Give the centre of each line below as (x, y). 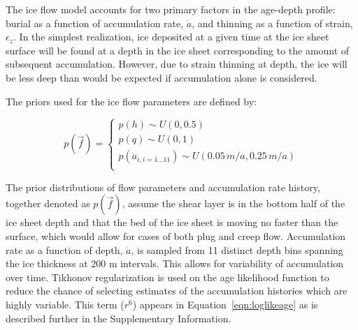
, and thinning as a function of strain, (272, 23)
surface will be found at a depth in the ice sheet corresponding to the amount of (178, 50)
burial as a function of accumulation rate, (95, 23)
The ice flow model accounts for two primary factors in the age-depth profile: (171, 9)
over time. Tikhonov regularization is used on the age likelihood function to (167, 277)
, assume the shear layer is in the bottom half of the (234, 203)
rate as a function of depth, (64, 249)
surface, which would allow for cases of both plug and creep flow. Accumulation (176, 235)
